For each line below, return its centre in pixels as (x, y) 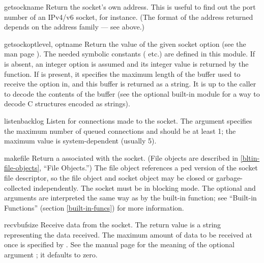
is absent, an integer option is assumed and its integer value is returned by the (126, 63)
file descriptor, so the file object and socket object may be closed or (109, 177)
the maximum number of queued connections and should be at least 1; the (120, 130)
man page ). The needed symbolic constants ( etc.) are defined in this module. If (130, 54)
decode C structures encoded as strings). (67, 104)
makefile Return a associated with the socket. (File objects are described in (121, 157)
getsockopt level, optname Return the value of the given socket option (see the (125, 43)
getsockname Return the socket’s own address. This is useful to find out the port (130, 7)
